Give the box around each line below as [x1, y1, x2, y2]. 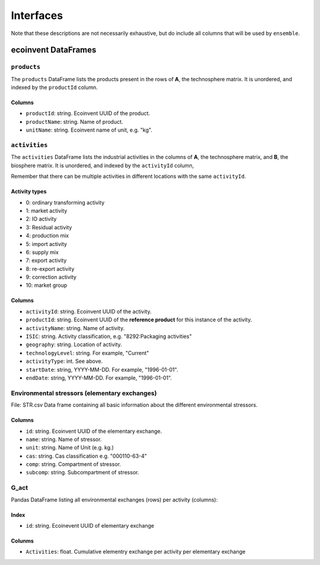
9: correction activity [25, 273, 77, 281]
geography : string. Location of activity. [25, 341, 123, 348]
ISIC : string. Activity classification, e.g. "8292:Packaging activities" [25, 333, 192, 340]
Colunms [11, 537, 34, 545]
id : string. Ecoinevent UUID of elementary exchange [25, 522, 155, 529]
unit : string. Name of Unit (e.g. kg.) [25, 444, 114, 451]
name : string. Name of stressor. [25, 436, 102, 443]
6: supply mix [25, 248, 59, 256]
